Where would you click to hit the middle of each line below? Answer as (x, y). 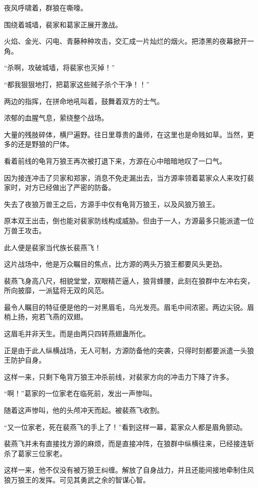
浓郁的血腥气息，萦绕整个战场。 (56, 118)
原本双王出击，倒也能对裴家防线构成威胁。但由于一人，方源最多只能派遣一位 (129, 221)
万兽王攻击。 (25, 230)
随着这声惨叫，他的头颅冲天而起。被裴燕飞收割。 (84, 410)
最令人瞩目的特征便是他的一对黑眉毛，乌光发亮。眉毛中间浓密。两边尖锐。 (126, 307)
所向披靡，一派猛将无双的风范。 (56, 290)
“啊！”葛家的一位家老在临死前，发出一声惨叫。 (80, 393)
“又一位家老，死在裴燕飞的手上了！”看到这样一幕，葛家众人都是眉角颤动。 (126, 427)
